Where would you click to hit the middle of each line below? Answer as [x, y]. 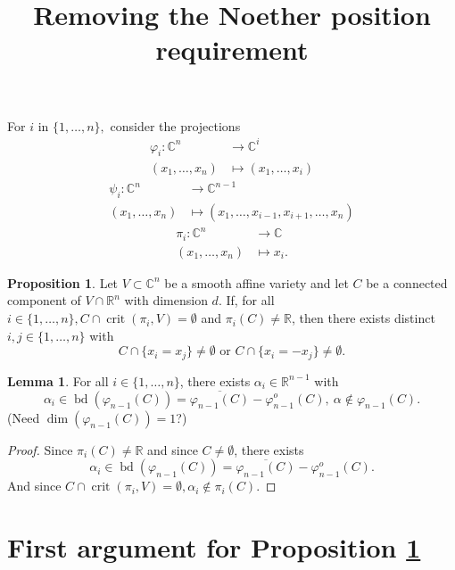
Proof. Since [40, 449]
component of [44, 300]
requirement [232, 50]
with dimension [166, 300]
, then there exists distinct [363, 318]
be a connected [407, 282]
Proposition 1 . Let [63, 282]
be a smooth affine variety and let [256, 282]
